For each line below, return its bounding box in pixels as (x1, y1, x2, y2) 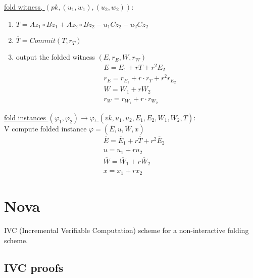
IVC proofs (4, 259, 64, 275)
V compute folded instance (4, 123, 87, 133)
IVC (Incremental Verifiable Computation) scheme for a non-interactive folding (4, 225, 249, 236)
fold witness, (4, 2, 42, 12)
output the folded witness (16, 52, 95, 62)
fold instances (4, 112, 46, 122)
